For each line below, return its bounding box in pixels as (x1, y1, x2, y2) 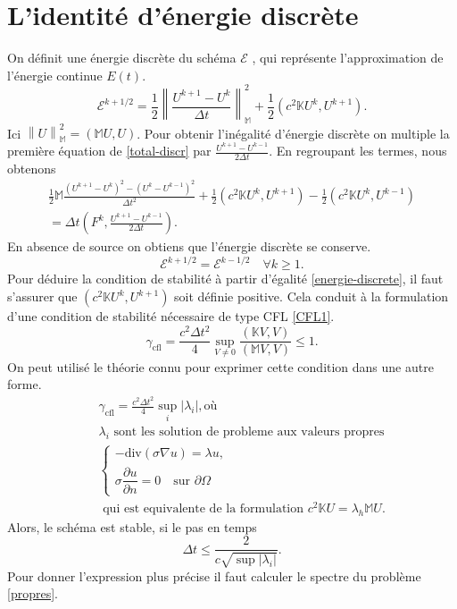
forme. (7, 375, 42, 393)
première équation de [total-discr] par (7, 141, 212, 160)
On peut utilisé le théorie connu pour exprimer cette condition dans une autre (7, 357, 434, 376)
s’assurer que (7, 287, 78, 306)
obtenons (7, 158, 56, 177)
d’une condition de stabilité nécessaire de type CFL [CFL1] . (7, 307, 335, 326)
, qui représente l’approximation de (252, 48, 444, 67)
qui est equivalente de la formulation (103, 502, 304, 515)
